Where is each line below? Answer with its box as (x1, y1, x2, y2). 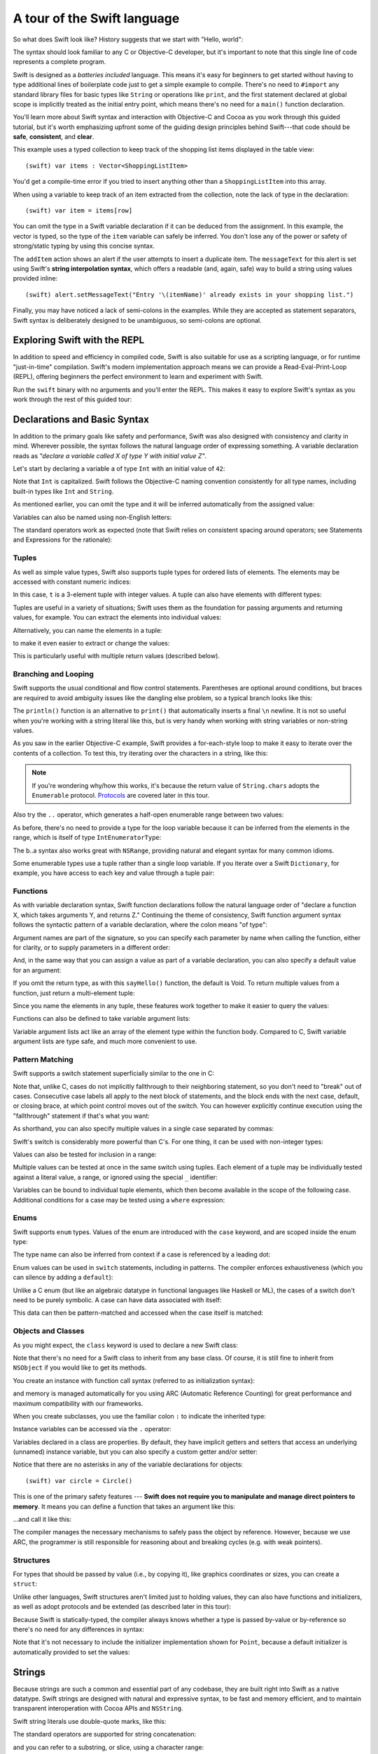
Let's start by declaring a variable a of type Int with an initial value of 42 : (13, 464, 225, 473)
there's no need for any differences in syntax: (13, 1625, 145, 1633)
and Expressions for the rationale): (13, 535, 113, 544)
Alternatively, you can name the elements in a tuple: (13, 626, 162, 634)
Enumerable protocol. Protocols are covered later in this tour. (31, 791, 210, 799)
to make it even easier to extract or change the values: (13, 638, 170, 647)
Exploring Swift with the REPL (13, 334, 145, 347)
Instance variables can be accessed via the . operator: (13, 1425, 171, 1433)
